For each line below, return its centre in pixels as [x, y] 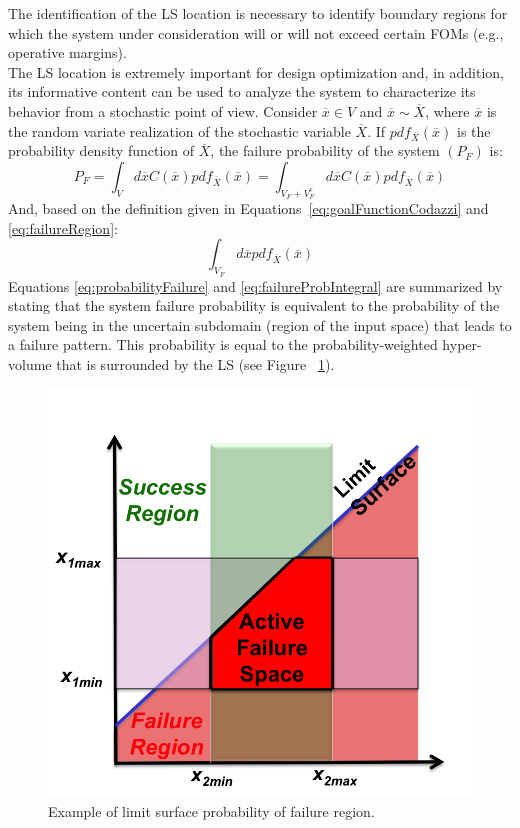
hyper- [462, 344]
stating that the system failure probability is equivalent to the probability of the [254, 305]
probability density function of [101, 150]
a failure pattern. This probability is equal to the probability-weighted [223, 344]
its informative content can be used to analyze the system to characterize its [242, 91]
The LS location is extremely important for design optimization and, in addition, [256, 71]
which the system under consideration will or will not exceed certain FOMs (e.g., [256, 32]
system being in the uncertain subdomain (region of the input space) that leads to [260, 324]
